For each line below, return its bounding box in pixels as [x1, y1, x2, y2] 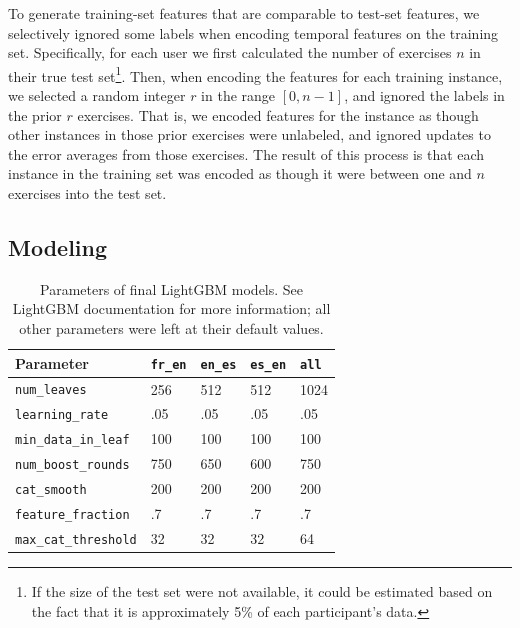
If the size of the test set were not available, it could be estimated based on [31, 581, 493, 602]
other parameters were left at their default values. [19, 317, 324, 338]
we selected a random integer [8, 85, 186, 106]
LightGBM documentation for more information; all [12, 298, 331, 319]
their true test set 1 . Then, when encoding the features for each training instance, [8, 62, 503, 86]
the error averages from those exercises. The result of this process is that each [8, 143, 485, 164]
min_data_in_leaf [15, 433, 130, 448]
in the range [201, 85, 276, 106]
